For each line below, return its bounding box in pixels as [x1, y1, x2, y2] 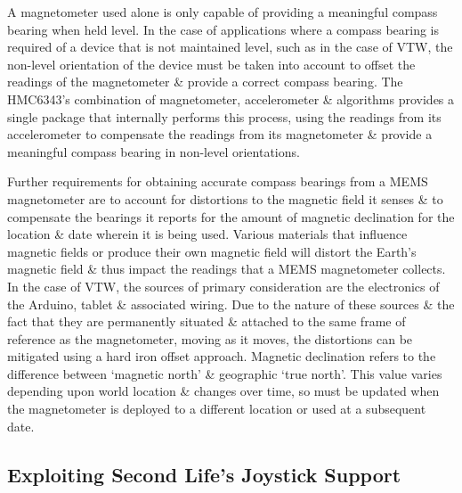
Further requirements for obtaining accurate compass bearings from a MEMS [7, 172, 428, 191]
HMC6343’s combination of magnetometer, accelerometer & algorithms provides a [7, 89, 455, 108]
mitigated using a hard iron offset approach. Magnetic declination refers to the [7, 347, 436, 366]
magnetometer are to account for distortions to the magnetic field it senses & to [7, 189, 443, 208]
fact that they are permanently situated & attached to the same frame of [7, 312, 406, 331]
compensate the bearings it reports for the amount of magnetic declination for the [7, 207, 455, 226]
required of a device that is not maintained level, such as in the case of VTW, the [7, 37, 453, 56]
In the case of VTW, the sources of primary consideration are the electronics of [7, 276, 440, 295]
